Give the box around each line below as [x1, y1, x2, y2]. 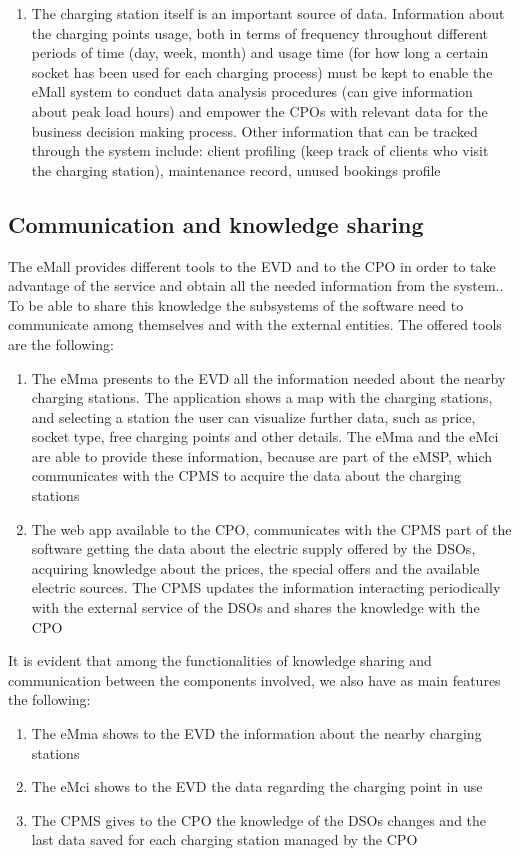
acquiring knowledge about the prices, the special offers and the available [31, 557, 480, 578]
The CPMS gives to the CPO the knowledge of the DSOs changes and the [31, 809, 487, 830]
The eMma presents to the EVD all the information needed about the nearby [31, 367, 506, 388]
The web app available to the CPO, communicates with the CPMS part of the [31, 518, 512, 539]
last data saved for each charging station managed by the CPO [31, 829, 418, 850]
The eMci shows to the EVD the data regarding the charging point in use [31, 776, 483, 797]
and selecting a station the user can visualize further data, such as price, [31, 406, 476, 427]
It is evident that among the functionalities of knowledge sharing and [8, 650, 432, 671]
